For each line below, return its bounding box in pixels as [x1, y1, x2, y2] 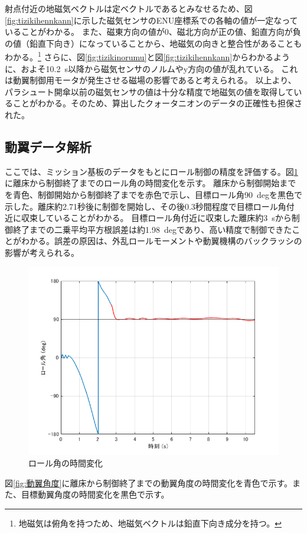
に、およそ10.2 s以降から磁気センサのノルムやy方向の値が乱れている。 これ [5, 62, 298, 74]
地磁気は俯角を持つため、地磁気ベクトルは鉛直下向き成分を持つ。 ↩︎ [18, 516, 282, 529]
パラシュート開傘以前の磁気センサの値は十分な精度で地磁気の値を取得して [5, 85, 294, 97]
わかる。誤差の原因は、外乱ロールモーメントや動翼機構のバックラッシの [21, 235, 302, 247]
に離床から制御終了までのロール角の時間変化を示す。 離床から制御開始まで [5, 177, 296, 189]
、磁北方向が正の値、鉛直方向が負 [168, 25, 301, 38]
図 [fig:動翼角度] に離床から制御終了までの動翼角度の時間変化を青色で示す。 [5, 476, 293, 489]
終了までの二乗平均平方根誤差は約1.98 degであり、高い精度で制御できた [12, 223, 292, 235]
